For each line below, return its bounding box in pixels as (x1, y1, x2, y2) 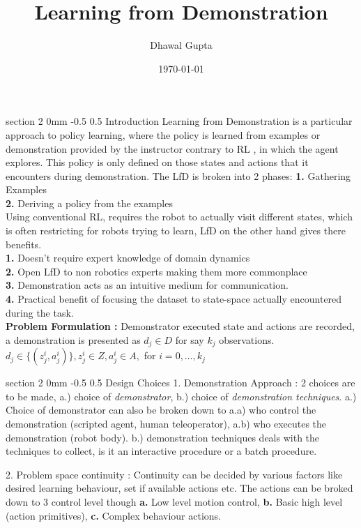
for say (175, 332, 204, 347)
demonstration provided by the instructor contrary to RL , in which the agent (6, 141, 339, 156)
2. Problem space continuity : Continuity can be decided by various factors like (6, 467, 343, 481)
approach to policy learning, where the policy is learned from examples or (6, 127, 321, 142)
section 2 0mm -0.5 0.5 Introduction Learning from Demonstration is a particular (6, 114, 353, 128)
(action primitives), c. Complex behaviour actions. (6, 508, 221, 522)
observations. (219, 332, 275, 347)
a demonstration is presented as (6, 332, 141, 347)
